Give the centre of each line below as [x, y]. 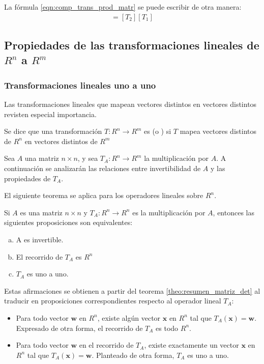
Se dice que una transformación [53, 131]
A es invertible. [40, 239]
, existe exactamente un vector [192, 345]
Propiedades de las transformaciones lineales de [132, 45]
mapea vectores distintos [218, 131]
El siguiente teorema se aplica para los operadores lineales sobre [104, 195]
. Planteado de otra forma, [133, 355]
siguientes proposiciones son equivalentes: [68, 222]
